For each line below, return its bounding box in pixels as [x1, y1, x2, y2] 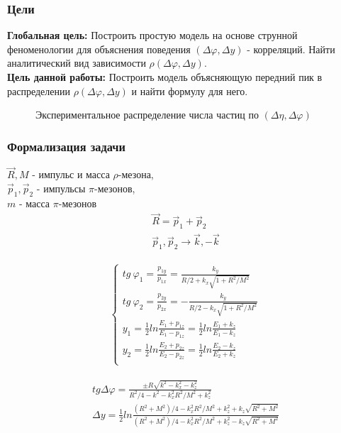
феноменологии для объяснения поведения [7, 41, 191, 56]
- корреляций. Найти [247, 41, 335, 56]
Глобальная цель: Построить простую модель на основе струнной [7, 28, 298, 43]
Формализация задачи [7, 137, 125, 155]
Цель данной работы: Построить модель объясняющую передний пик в [7, 70, 323, 84]
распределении [7, 83, 70, 98]
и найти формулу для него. [131, 83, 248, 98]
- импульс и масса [32, 167, 110, 182]
